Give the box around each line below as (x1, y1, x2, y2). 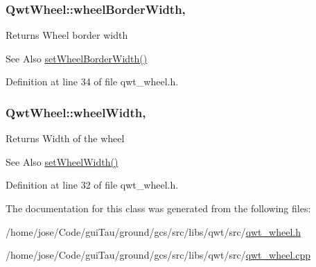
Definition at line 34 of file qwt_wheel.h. (6, 74, 179, 89)
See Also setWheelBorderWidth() (6, 51, 148, 65)
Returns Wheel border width (6, 28, 128, 42)
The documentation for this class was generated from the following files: (6, 201, 311, 215)
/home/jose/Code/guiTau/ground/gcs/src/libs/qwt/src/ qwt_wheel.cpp (6, 248, 310, 262)
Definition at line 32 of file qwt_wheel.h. (6, 178, 179, 192)
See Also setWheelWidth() (6, 154, 119, 169)
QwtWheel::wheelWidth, (6, 103, 146, 121)
